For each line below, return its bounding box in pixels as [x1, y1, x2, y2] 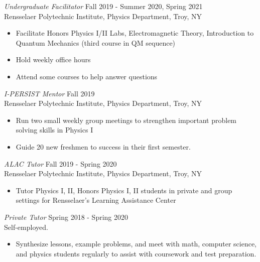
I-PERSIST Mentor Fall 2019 [4, 88, 95, 98]
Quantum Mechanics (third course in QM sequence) [16, 37, 176, 48]
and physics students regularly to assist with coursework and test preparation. [16, 248, 256, 258]
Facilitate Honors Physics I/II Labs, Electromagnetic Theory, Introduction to [16, 28, 254, 38]
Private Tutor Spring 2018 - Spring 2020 [4, 211, 128, 222]
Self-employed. [4, 221, 48, 232]
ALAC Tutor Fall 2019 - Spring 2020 [4, 158, 117, 169]
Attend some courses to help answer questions [16, 71, 158, 81]
